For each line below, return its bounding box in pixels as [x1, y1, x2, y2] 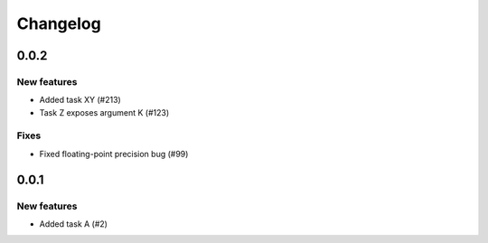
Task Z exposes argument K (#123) [39, 107, 170, 117]
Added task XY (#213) [39, 95, 121, 106]
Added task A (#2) [39, 219, 108, 229]
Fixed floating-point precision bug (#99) [39, 148, 189, 159]
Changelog [16, 14, 101, 33]
